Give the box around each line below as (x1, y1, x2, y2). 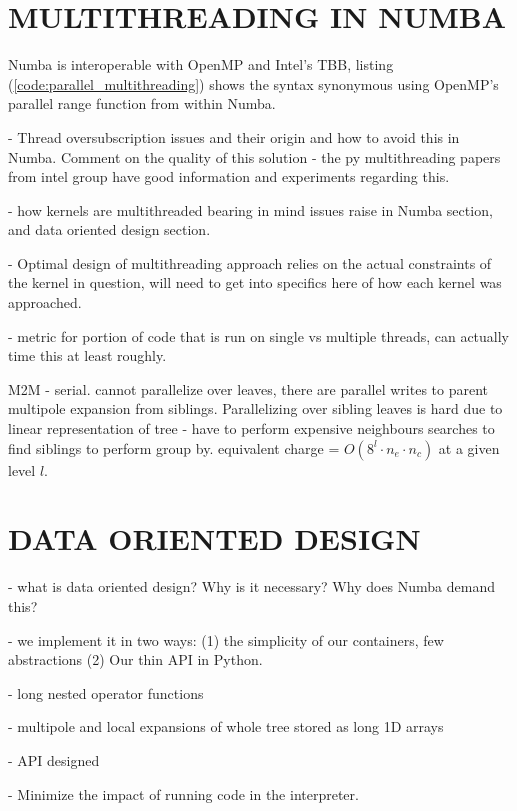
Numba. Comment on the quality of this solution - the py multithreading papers (8, 146, 501, 167)
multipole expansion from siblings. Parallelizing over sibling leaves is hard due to (8, 398, 503, 419)
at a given (438, 437, 500, 458)
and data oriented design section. (8, 219, 211, 240)
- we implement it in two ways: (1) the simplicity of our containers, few (8, 629, 444, 650)
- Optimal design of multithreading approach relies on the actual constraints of (8, 252, 492, 273)
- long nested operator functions (8, 682, 204, 703)
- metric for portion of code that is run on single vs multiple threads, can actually (8, 325, 510, 346)
